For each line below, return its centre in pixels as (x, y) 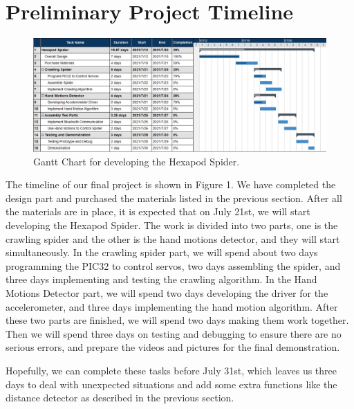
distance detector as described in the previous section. (120, 398)
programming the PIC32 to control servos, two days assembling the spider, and (173, 265)
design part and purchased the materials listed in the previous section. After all (174, 198)
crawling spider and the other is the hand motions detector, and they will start (173, 238)
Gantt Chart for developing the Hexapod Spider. (137, 161)
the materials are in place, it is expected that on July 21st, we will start (158, 211)
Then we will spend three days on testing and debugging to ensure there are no (174, 333)
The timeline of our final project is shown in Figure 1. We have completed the (171, 184)
